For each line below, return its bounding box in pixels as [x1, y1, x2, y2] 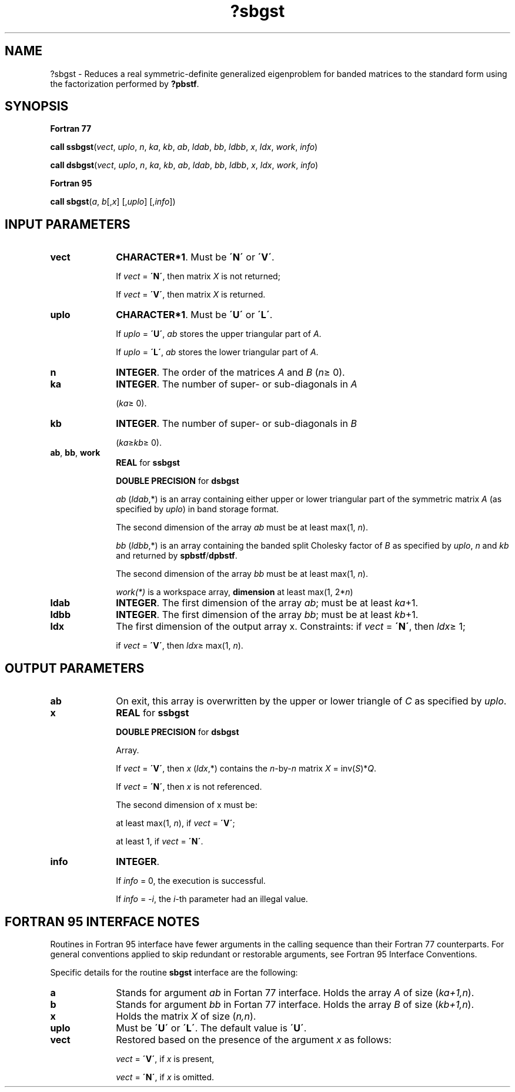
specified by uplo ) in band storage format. [116, 504, 279, 515]
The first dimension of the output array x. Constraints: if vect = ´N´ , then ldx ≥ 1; [116, 620, 466, 633]
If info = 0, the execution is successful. [116, 876, 266, 886]
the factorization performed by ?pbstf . [50, 78, 199, 89]
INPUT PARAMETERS [5, 216, 131, 232]
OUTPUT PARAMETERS [5, 660, 145, 676]
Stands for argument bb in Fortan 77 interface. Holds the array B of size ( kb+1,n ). [116, 998, 474, 1010]
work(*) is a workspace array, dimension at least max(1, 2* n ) [116, 587, 353, 597]
